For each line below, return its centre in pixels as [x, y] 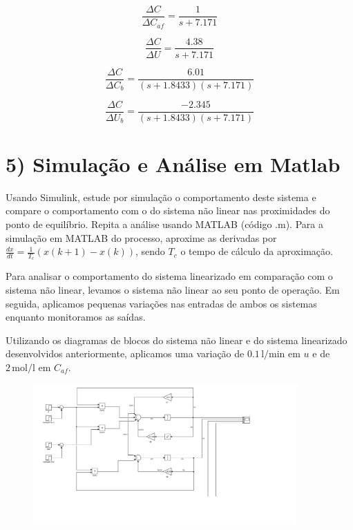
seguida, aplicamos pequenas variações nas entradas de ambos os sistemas [161, 303]
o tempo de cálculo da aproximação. [257, 251]
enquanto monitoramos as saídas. [76, 317]
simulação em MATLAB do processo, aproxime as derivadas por [141, 237]
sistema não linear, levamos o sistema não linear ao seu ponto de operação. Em [173, 290]
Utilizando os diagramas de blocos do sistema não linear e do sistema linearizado [176, 340]
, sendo [150, 251]
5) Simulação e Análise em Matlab [173, 163]
